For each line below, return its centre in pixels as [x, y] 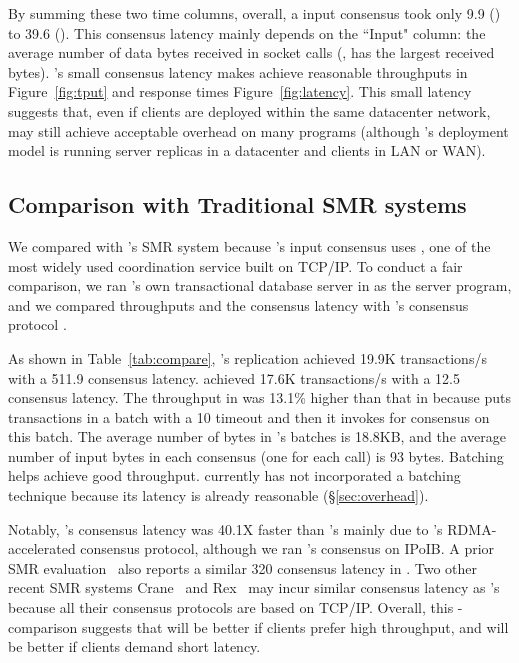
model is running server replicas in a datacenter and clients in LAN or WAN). [247, 150]
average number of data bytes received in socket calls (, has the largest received [251, 52]
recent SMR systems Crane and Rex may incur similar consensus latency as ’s [254, 587]
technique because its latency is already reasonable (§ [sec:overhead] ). [218, 495]
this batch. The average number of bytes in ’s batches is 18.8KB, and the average [257, 436]
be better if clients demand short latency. [134, 646]
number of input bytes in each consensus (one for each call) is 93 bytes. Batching [256, 455]
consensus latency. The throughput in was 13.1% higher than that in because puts [260, 397]
